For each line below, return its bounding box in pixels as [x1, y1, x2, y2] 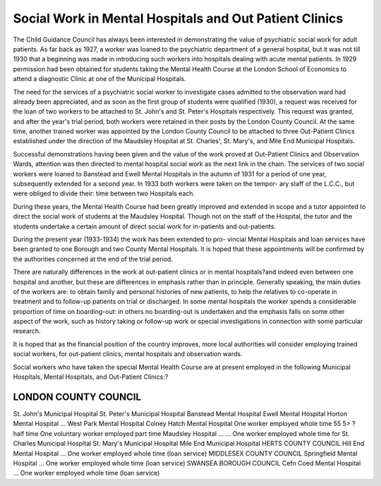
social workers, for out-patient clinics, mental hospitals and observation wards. [13, 350, 243, 358]
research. [13, 327, 42, 335]
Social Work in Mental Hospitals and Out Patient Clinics [13, 11, 344, 26]
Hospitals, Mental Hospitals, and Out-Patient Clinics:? [13, 372, 169, 381]
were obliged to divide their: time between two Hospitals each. [13, 189, 195, 198]
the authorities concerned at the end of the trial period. [13, 255, 173, 263]
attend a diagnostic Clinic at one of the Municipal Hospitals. [13, 75, 186, 83]
